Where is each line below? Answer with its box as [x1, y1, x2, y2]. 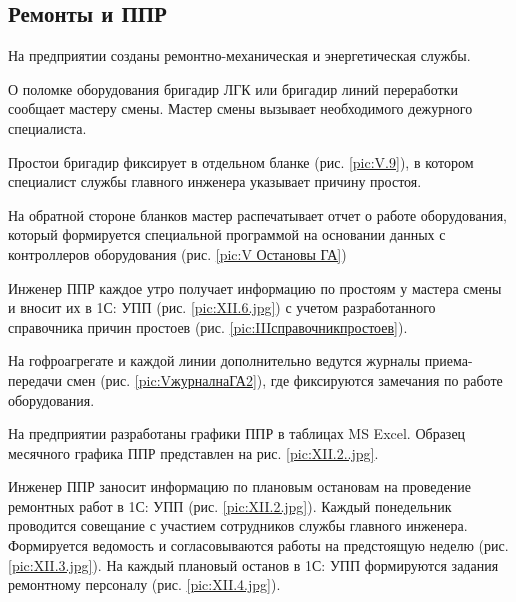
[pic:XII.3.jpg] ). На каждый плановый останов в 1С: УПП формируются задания [8, 554, 499, 575]
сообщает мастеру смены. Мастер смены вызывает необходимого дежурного [8, 98, 473, 119]
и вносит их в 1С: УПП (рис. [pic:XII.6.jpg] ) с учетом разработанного [8, 297, 436, 318]
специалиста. [8, 117, 87, 138]
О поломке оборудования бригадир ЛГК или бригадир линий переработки [8, 78, 458, 99]
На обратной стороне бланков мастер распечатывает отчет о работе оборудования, [8, 204, 508, 225]
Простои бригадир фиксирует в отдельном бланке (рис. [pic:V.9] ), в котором [8, 151, 474, 172]
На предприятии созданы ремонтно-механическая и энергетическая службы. [8, 45, 471, 66]
